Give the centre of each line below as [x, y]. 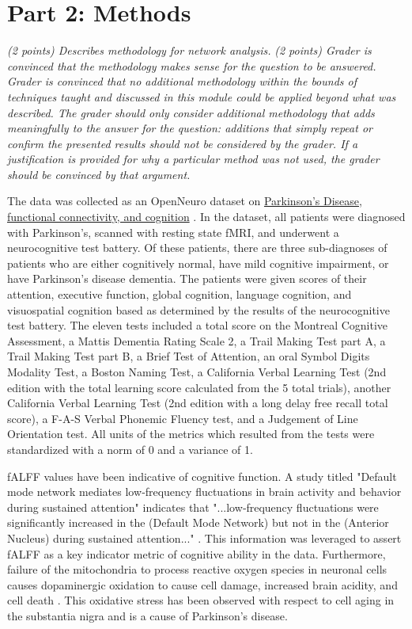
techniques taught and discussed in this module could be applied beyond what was [202, 96]
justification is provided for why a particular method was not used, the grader [193, 159]
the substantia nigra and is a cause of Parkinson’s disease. [147, 615]
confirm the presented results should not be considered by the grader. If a [183, 143]
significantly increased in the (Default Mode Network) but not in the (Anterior [198, 522]
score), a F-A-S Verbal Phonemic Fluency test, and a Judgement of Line [183, 418]
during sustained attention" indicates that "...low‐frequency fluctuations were [193, 507]
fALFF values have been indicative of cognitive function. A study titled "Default [202, 476]
